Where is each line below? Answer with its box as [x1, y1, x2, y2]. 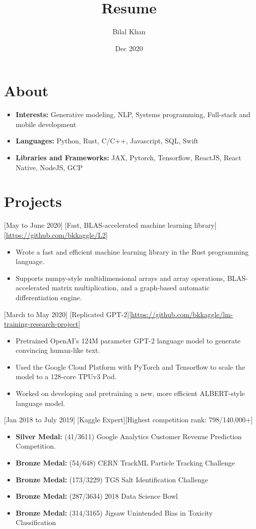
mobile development [15, 119, 76, 129]
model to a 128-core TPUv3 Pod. [15, 371, 117, 382]
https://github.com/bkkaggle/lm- [131, 309, 233, 319]
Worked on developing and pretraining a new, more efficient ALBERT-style [15, 388, 245, 398]
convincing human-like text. [15, 345, 100, 355]
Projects [4, 191, 62, 211]
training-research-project [4, 319, 78, 329]
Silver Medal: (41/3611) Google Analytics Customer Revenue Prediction [15, 431, 242, 441]
